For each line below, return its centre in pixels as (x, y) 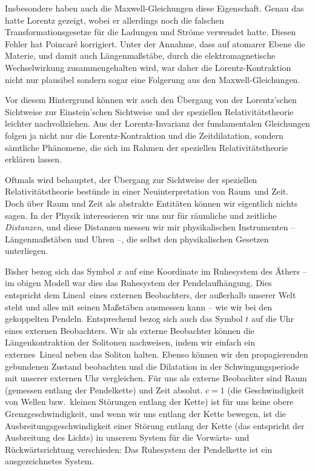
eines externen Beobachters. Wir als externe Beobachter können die (130, 330)
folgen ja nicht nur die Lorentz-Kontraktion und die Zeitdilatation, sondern (144, 135)
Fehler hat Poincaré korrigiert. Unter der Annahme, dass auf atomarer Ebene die (155, 43)
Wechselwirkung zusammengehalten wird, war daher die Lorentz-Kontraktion (148, 67)
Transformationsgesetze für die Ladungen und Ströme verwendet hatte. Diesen (151, 32)
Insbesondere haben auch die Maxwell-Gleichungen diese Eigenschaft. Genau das (154, 8)
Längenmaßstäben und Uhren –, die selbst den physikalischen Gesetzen (137, 239)
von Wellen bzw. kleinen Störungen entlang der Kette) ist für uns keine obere (149, 402)
